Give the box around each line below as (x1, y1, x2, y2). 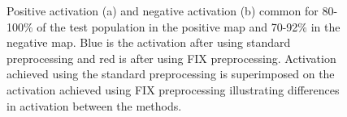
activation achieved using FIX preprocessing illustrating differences (7, 81, 340, 98)
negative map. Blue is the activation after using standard (7, 34, 291, 51)
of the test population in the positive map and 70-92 (37, 18, 298, 35)
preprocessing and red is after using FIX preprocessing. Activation (7, 49, 336, 66)
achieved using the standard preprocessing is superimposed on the (7, 65, 335, 82)
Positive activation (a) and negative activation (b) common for (7, 2, 319, 19)
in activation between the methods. (7, 97, 182, 114)
